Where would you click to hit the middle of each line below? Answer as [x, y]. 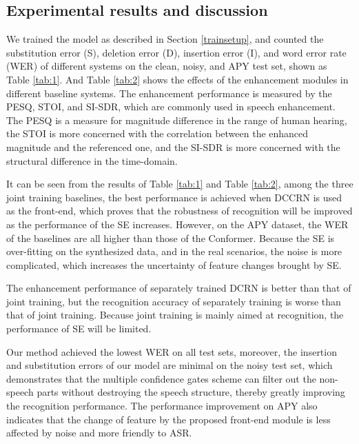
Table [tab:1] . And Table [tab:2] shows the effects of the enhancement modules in [177, 79]
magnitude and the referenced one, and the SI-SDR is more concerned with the [173, 147]
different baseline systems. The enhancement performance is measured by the [169, 93]
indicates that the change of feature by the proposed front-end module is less [168, 419]
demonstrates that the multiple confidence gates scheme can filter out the [161, 378]
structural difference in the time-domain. [92, 160]
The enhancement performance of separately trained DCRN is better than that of [179, 288]
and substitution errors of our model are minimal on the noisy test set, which [170, 365]
